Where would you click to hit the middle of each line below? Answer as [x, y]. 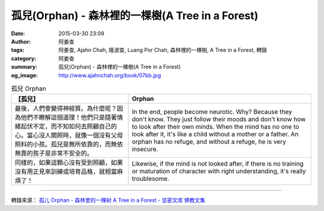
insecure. [145, 149]
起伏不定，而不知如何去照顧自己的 [69, 127]
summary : [24, 67]
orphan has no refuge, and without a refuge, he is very [209, 142]
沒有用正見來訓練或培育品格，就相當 [66, 172]
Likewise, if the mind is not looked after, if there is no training [218, 164]
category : [24, 58]
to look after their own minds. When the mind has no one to [215, 127]
